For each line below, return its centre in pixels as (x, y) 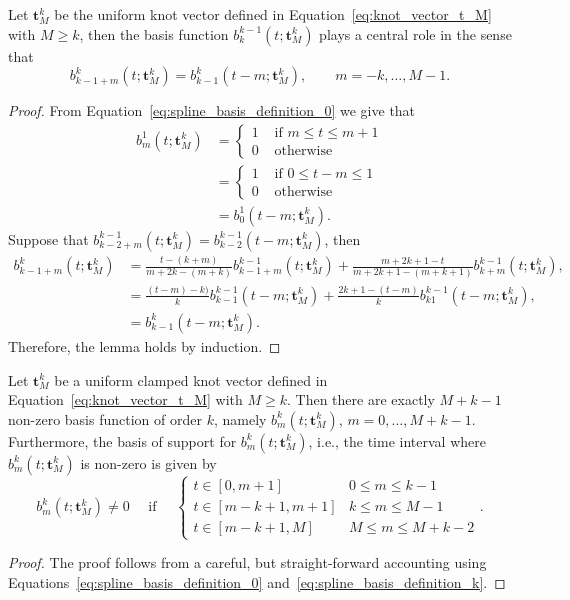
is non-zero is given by (148, 462)
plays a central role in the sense (415, 33)
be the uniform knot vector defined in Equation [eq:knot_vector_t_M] (273, 14)
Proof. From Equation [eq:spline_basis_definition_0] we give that (212, 110)
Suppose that (48, 238)
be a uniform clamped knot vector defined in (191, 379)
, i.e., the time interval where (397, 440)
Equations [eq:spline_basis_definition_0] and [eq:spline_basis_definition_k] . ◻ (257, 581)
